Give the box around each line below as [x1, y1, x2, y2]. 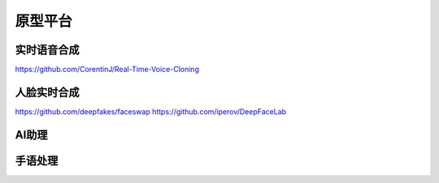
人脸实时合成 [15, 85, 80, 99]
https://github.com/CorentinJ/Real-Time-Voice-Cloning [15, 65, 199, 74]
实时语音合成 [15, 43, 80, 57]
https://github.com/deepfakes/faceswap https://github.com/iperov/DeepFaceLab [15, 106, 287, 117]
